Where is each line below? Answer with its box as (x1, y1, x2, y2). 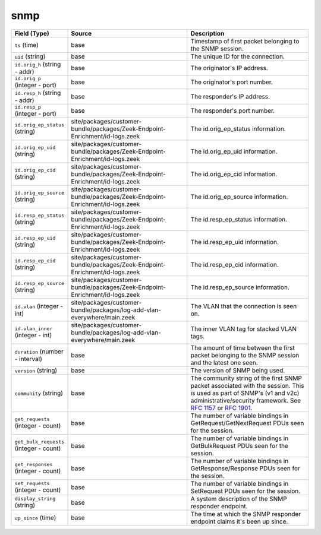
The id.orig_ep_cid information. (190, 170, 278, 178)
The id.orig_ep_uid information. (190, 147, 278, 156)
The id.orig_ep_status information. (190, 125, 287, 133)
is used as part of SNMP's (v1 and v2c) (190, 389, 300, 397)
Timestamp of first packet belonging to (190, 37, 300, 45)
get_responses (14, 461, 53, 468)
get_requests (14, 416, 50, 423)
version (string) (14, 366, 58, 374)
